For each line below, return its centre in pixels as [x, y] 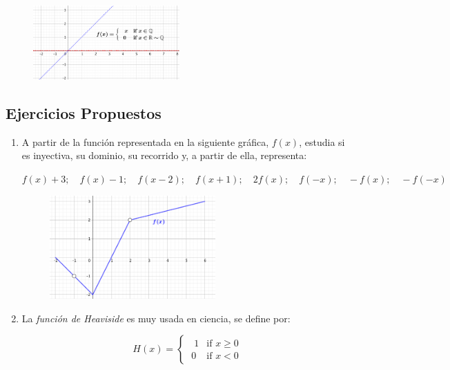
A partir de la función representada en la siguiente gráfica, [145, 141]
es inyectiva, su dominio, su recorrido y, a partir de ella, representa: [164, 155]
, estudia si [322, 141]
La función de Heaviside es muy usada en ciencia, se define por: [156, 318]
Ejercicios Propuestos [84, 112]
